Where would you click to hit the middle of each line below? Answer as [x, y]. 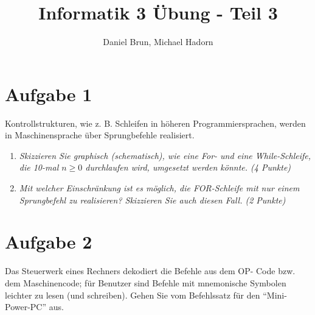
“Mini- [275, 295]
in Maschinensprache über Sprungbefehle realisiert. [100, 135]
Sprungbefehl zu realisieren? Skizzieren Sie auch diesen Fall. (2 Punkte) [152, 200]
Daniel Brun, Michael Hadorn [158, 42]
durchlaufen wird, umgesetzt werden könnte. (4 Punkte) [188, 167]
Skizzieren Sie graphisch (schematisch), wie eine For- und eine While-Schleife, [165, 155]
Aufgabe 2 [49, 242]
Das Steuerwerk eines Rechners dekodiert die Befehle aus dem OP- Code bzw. [150, 271]
